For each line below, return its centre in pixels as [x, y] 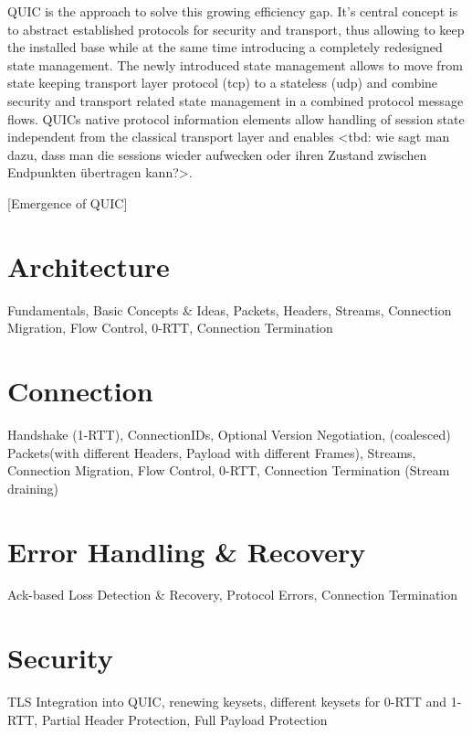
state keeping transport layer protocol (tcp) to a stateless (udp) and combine [223, 83]
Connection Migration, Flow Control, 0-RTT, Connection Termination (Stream [229, 470]
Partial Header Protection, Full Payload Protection [184, 719]
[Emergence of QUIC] [68, 202]
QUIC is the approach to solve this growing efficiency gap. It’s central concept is [233, 11]
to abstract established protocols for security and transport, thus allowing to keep [236, 29]
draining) [33, 488]
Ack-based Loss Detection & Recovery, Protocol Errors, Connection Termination [233, 595]
